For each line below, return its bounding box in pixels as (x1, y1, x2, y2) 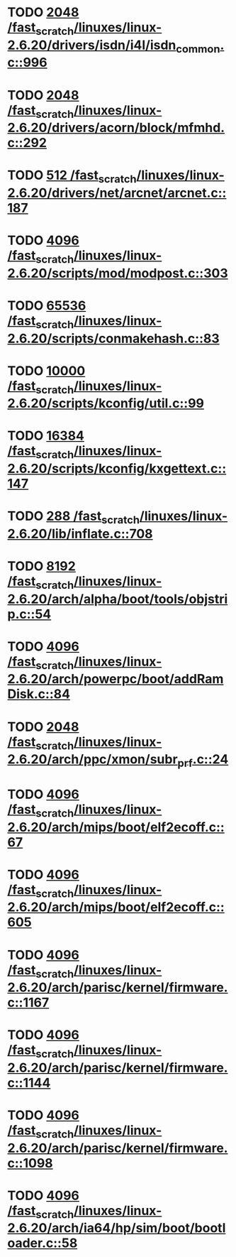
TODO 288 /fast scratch (7, 508, 140, 526)
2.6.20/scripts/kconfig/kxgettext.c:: (7, 461, 227, 477)
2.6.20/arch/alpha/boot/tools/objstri (7, 591, 228, 607)
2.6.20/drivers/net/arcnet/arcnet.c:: (7, 185, 227, 201)
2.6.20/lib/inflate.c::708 (7, 526, 154, 542)
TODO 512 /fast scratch (7, 168, 137, 185)
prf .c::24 (177, 751, 229, 770)
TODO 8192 (7, 558, 76, 575)
